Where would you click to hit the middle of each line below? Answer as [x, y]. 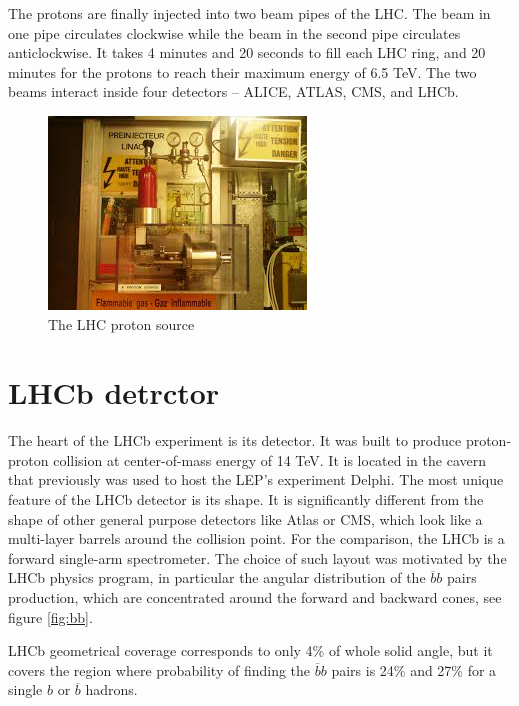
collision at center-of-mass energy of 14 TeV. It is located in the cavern [269, 459]
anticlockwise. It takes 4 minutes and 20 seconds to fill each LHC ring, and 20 [247, 52]
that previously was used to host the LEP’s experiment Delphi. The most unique [256, 479]
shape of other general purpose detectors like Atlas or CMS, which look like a [245, 518]
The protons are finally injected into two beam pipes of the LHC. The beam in [249, 13]
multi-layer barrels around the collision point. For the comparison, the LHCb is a [256, 538]
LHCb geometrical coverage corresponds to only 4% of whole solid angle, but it [250, 650]
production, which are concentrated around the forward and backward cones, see [255, 597]
